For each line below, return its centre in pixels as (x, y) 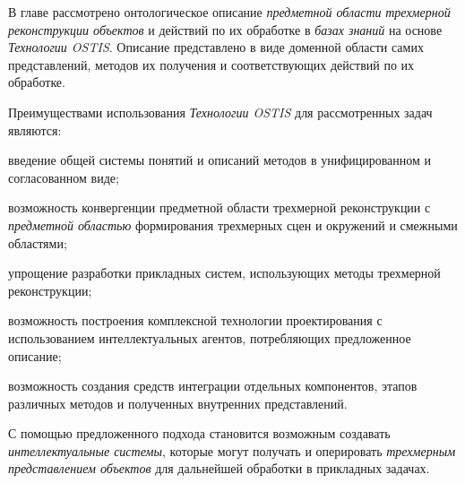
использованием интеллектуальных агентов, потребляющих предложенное (210, 337)
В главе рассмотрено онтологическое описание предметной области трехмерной (229, 12)
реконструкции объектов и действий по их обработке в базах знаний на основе (225, 29)
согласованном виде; (64, 177)
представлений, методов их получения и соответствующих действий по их (211, 64)
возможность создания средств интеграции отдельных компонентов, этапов (213, 386)
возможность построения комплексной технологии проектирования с (195, 320)
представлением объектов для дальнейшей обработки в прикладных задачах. (219, 468)
